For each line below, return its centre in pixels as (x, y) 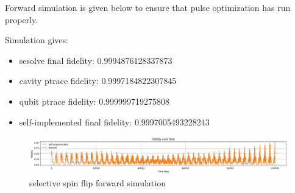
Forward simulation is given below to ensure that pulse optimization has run (148, 7)
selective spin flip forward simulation (98, 182)
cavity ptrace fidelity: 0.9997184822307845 (98, 81)
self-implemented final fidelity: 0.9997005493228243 (114, 121)
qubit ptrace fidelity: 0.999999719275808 (94, 101)
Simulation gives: (37, 40)
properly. (22, 19)
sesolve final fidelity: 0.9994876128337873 (96, 60)
